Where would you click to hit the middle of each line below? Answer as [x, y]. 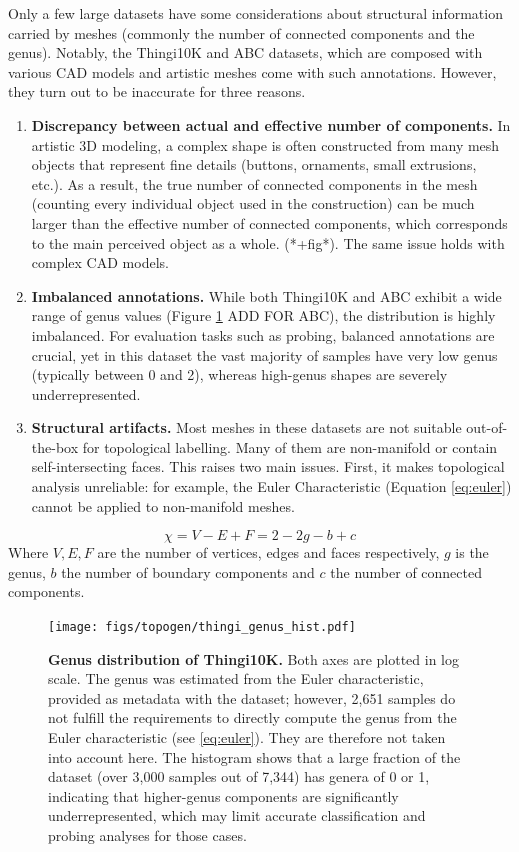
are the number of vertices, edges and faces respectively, [268, 552]
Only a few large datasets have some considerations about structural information [255, 13]
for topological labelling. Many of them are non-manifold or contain [290, 446]
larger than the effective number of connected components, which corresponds [269, 222]
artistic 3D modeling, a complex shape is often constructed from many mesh [265, 144]
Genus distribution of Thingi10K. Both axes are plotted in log [253, 658]
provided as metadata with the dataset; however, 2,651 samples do [252, 697]
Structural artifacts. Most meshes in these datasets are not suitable [246, 427]
